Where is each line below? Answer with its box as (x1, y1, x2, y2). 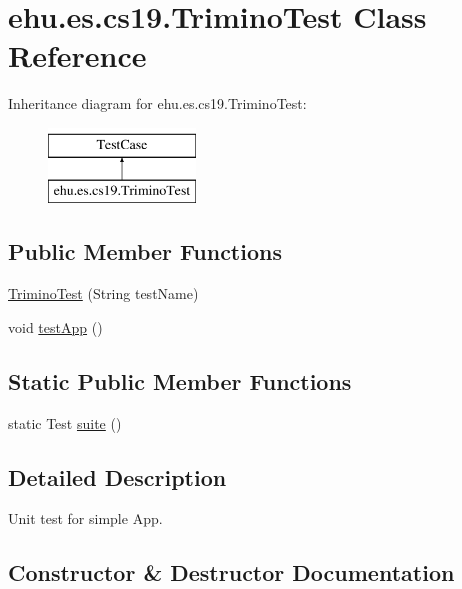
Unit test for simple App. (8, 508, 163, 529)
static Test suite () (8, 412, 122, 433)
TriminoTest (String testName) (8, 283, 199, 304)
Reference (8, 35, 147, 76)
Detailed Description (8, 461, 227, 492)
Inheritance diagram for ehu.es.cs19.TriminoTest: (8, 93, 307, 114)
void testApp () (8, 316, 103, 337)
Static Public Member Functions (8, 365, 352, 396)
